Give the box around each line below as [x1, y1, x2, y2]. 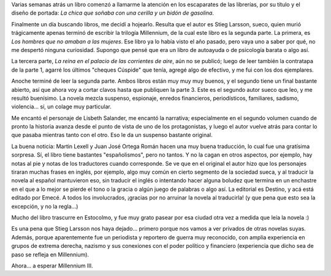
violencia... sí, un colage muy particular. [11, 103, 112, 110]
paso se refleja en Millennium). [11, 251, 89, 258]
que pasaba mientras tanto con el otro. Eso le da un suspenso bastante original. [11, 132, 213, 139]
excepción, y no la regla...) [11, 203, 78, 210]
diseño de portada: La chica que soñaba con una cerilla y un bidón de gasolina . [11, 9, 215, 17]
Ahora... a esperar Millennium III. [11, 262, 93, 269]
